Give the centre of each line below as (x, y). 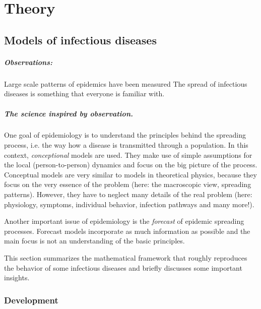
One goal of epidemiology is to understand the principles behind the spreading (125, 135)
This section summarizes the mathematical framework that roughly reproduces (126, 258)
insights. (17, 277)
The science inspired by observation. (69, 113)
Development (31, 300)
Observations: (28, 62)
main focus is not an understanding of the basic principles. (94, 241)
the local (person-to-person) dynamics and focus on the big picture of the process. (131, 165)
